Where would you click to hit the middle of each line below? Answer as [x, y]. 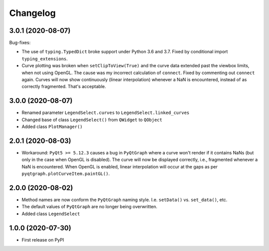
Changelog [32, 13]
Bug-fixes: [20, 43]
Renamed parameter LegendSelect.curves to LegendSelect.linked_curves [106, 113]
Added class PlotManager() [52, 126]
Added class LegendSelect [51, 214]
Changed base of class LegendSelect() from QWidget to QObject [92, 120]
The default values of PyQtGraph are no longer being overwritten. [90, 207]
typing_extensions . [45, 59]
